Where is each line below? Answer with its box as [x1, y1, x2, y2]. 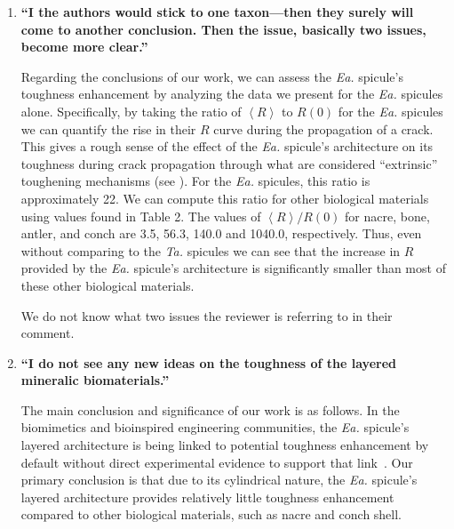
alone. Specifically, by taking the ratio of [20, 101, 242, 120]
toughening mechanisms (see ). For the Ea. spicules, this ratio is [20, 172, 370, 190]
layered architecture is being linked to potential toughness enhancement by [20, 436, 429, 454]
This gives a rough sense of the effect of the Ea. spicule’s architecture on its [20, 137, 434, 156]
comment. [20, 324, 75, 342]
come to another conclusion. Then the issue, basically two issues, [20, 20, 426, 38]
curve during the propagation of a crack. [213, 119, 434, 138]
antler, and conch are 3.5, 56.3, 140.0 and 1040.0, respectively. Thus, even [20, 224, 422, 243]
